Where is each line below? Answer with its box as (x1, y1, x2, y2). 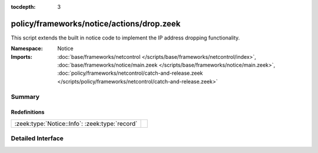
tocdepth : (11, 4, 36, 10)
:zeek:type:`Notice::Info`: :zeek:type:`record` (14, 119, 138, 128)
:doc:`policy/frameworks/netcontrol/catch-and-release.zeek (57, 69, 203, 76)
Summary (11, 92, 40, 101)
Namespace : (11, 45, 44, 52)
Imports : (11, 53, 32, 60)
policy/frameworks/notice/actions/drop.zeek (11, 18, 181, 29)
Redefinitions (11, 109, 45, 116)
